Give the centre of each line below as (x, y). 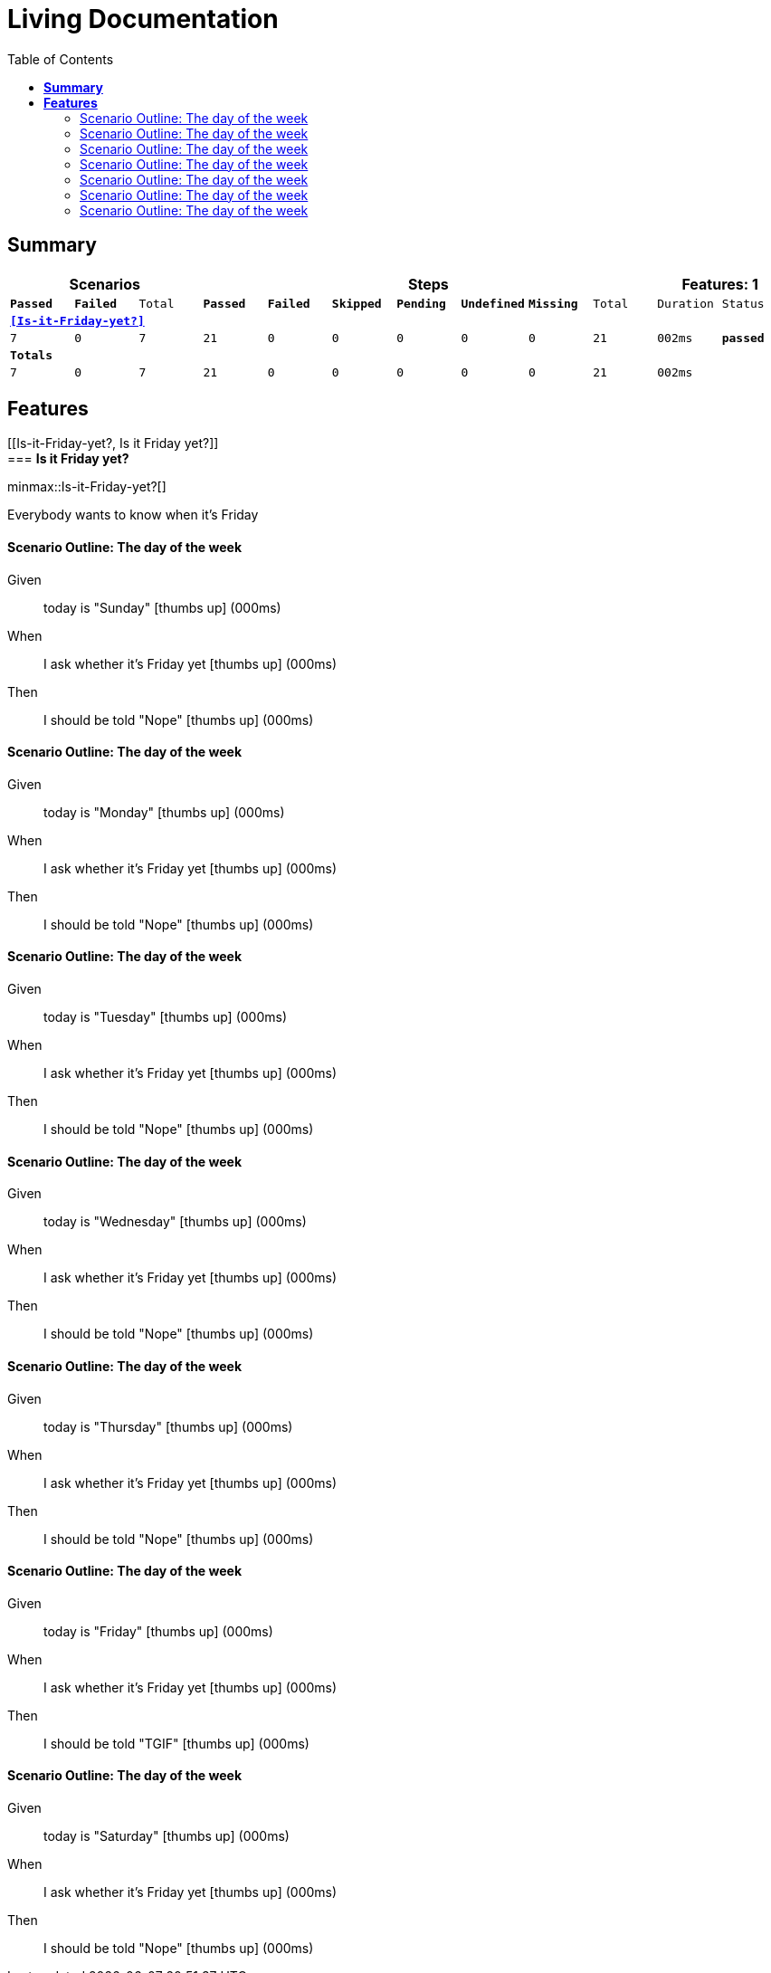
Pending (421, 303)
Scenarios (105, 284)
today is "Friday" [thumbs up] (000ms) (158, 1631)
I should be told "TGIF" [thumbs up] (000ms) (176, 1743)
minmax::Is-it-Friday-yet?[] (87, 487)
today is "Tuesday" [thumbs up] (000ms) (166, 1017)
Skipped (357, 303)
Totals (31, 355)
